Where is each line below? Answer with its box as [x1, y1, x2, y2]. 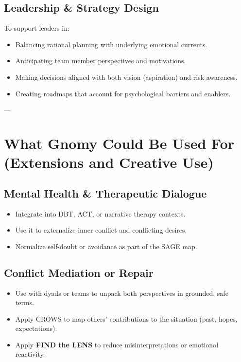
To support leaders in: [4, 23, 69, 33]
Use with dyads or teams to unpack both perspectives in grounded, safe [15, 288, 228, 298]
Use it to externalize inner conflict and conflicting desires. [15, 225, 187, 235]
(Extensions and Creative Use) [4, 152, 214, 172]
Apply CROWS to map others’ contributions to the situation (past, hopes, [15, 313, 238, 324]
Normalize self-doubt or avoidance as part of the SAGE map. [15, 241, 197, 251]
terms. [15, 297, 34, 308]
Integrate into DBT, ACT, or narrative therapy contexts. [15, 208, 186, 218]
